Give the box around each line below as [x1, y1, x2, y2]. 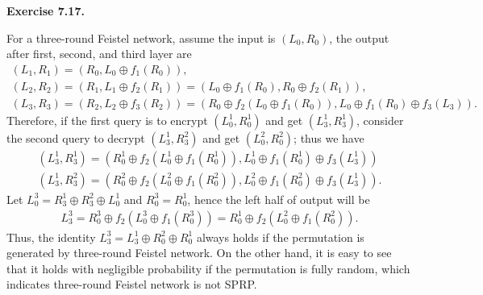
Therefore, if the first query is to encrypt [6, 111, 208, 128]
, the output [329, 29, 389, 46]
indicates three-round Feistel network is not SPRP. [6, 276, 257, 293]
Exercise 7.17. [6, 2, 85, 19]
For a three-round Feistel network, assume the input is [6, 29, 276, 46]
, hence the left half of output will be [187, 190, 370, 207]
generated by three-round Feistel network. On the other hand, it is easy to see [6, 244, 392, 261]
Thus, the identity [6, 228, 96, 245]
